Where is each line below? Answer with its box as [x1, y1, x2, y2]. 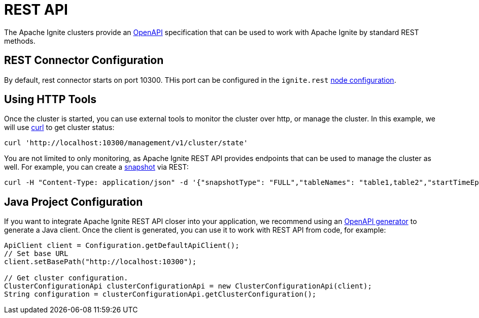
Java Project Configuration [4, 195, 143, 208]
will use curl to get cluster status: [4, 123, 115, 132]
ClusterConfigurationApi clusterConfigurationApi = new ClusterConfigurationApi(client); [4, 282, 372, 291]
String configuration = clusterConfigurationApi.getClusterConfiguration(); [4, 290, 317, 299]
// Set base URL [4, 249, 69, 258]
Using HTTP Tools [4, 93, 97, 106]
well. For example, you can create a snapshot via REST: [4, 163, 189, 172]
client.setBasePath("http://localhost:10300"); [4, 258, 197, 266]
